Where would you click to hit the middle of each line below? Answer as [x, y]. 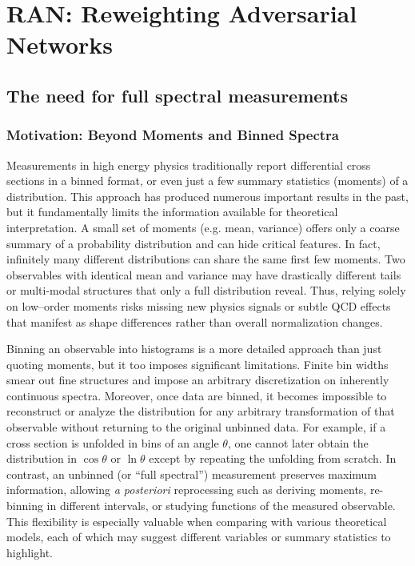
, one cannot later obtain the [298, 442]
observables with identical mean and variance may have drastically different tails [204, 274]
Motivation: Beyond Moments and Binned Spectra [173, 135]
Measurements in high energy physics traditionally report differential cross [189, 165]
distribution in [42, 458]
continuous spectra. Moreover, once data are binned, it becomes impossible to [197, 395]
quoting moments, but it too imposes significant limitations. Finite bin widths [198, 364]
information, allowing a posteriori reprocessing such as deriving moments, [187, 490]
